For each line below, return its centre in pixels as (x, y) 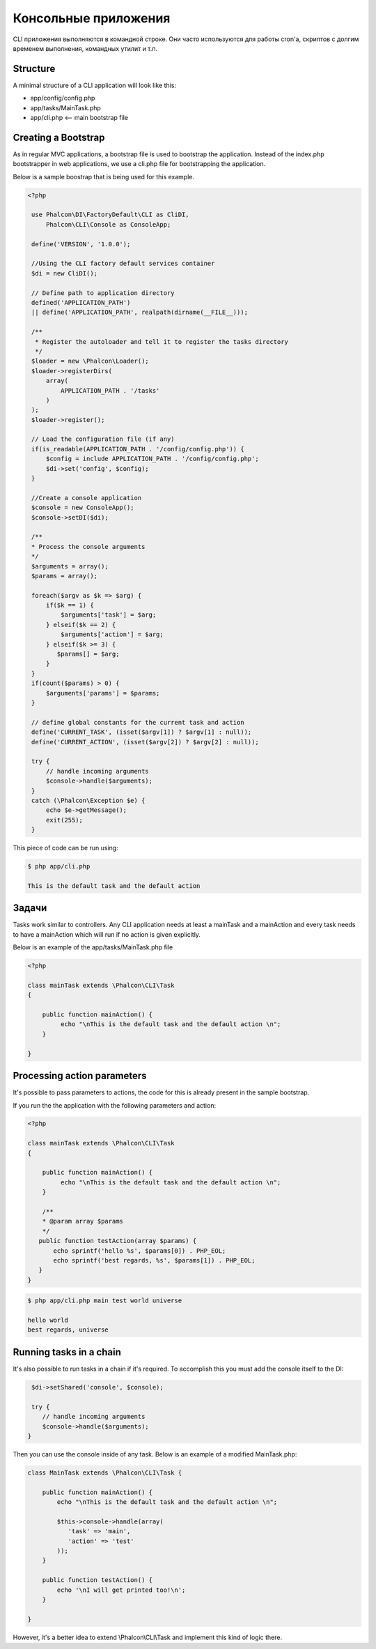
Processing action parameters (80, 1076)
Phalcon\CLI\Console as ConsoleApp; (108, 224)
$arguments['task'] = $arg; (108, 615)
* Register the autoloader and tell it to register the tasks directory (162, 341)
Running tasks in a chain (67, 1352)
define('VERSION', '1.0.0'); (81, 244)
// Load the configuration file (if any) (103, 439)
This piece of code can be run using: (65, 848)
